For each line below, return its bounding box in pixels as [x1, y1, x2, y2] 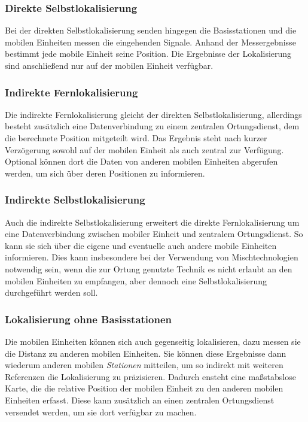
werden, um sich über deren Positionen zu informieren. [5, 166, 205, 179]
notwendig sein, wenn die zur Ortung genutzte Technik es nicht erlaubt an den [5, 262, 292, 275]
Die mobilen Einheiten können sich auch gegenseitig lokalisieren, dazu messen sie [5, 335, 301, 347]
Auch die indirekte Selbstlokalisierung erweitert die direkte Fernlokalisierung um [5, 215, 300, 228]
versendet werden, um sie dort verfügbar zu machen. [5, 405, 197, 418]
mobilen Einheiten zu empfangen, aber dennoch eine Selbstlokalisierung [5, 274, 267, 287]
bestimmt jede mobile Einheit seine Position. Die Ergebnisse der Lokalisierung [5, 47, 292, 60]
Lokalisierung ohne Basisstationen [5, 311, 172, 326]
